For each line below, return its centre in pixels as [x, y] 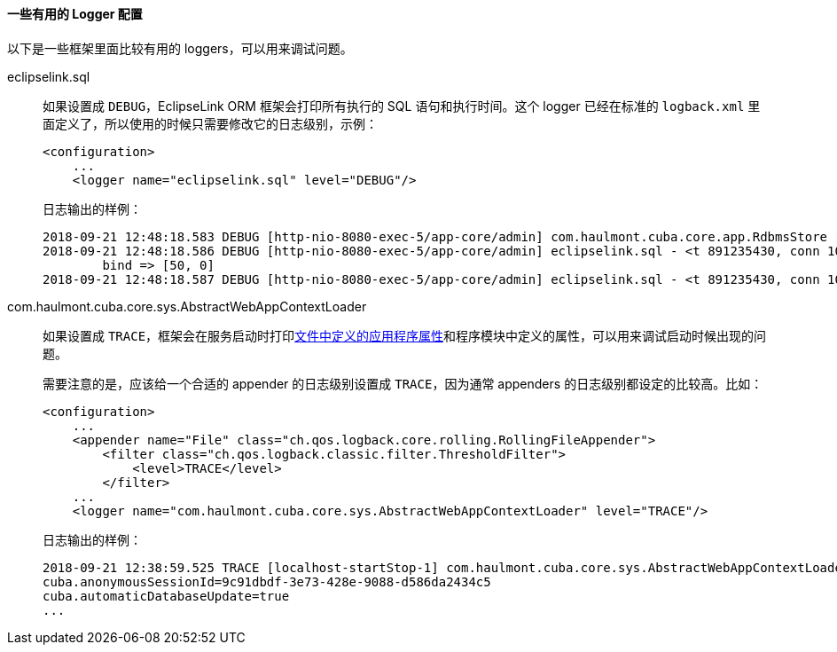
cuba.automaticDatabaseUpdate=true [166, 596]
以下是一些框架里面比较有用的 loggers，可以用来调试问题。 [180, 48]
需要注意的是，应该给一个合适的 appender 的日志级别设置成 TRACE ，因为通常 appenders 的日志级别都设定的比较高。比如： [403, 383]
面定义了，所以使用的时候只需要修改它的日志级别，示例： [210, 123]
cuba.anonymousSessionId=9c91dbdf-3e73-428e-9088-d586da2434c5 [267, 581]
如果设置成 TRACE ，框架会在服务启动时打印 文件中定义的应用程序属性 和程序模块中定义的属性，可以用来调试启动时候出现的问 [405, 335]
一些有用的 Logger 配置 [75, 14]
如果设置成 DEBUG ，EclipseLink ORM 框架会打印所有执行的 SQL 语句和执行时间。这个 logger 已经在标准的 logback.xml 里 [402, 106]
